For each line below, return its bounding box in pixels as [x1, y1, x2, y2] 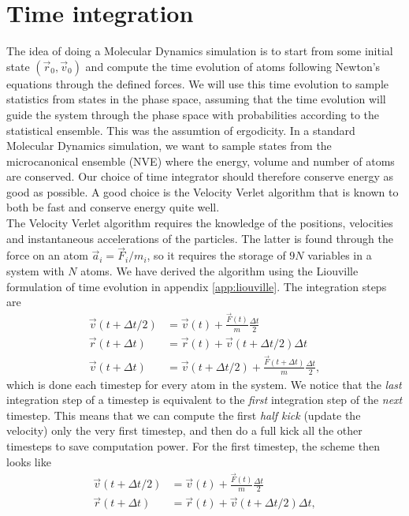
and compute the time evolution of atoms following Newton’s [85, 58, 381, 74]
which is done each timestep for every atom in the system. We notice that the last [6, 376, 402, 392]
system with [6, 263, 65, 279]
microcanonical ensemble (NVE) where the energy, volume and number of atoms [6, 152, 395, 169]
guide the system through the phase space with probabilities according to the [6, 106, 380, 122]
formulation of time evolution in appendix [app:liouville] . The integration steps [6, 278, 387, 294]
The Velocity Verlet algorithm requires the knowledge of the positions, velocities [6, 215, 393, 231]
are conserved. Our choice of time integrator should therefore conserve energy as [6, 168, 394, 185]
